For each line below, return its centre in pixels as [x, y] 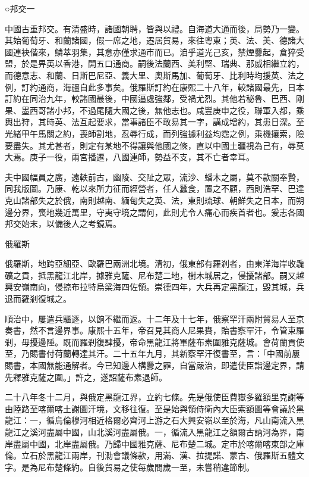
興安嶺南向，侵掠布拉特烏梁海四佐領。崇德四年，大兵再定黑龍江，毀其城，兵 [154, 287]
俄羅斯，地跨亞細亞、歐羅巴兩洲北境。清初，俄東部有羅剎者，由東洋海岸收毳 [154, 264]
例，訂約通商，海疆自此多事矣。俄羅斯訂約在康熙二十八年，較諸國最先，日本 [154, 87]
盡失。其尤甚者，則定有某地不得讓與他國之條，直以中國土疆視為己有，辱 [154, 145]
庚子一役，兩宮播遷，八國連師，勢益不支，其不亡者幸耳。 [142, 157]
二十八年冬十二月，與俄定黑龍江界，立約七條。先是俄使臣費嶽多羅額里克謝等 [154, 397]
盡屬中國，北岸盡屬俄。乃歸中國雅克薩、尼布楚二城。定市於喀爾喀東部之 [154, 443]
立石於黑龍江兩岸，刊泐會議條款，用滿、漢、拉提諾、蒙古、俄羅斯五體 [158, 455]
